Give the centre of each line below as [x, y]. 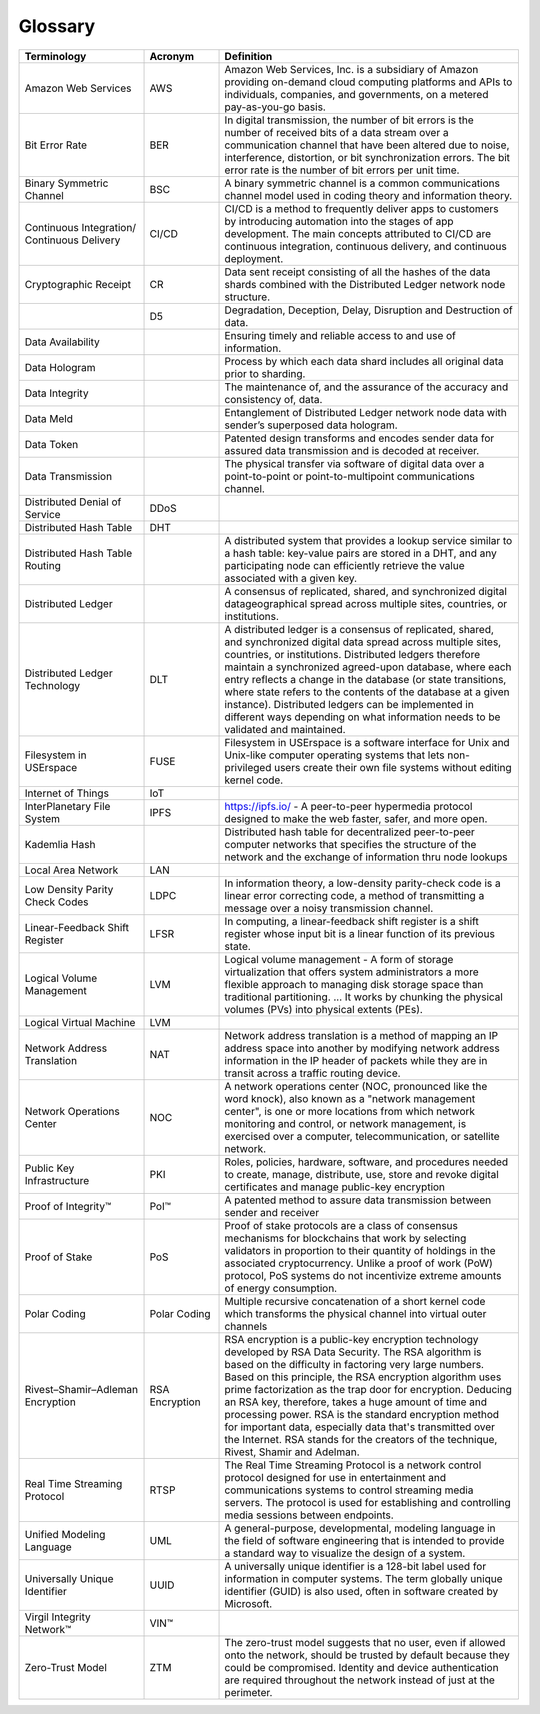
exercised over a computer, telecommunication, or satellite [362, 1136]
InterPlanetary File [67, 806]
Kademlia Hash [60, 844]
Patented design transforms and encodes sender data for [359, 438]
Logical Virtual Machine [80, 1022]
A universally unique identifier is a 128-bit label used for [355, 1566]
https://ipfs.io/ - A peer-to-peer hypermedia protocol [348, 806]
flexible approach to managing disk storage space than [354, 984]
